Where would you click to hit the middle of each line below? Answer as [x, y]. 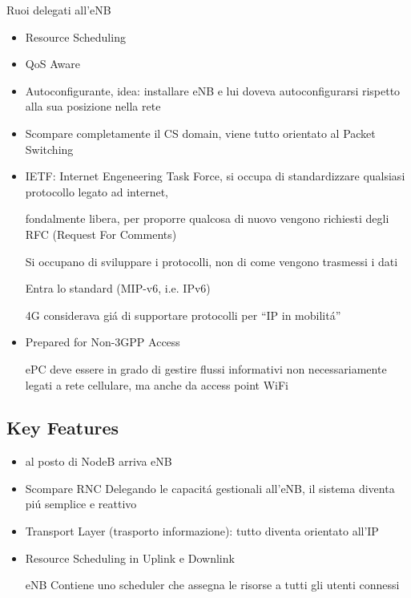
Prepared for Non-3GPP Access [103, 342]
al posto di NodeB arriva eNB [99, 461]
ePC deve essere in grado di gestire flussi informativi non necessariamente [206, 368]
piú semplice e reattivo [81, 504]
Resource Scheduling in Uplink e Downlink [130, 558]
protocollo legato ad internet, [97, 191]
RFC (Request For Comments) [101, 234]
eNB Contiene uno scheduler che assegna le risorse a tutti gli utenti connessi [212, 585]
